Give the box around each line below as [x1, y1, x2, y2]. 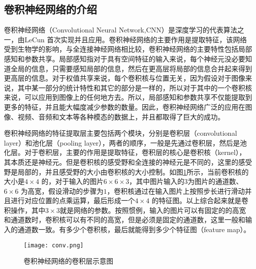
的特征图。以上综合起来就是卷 [152, 195, 249, 206]
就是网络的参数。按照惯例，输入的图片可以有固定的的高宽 [60, 205, 246, 215]
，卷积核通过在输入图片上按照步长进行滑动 [107, 185, 245, 196]
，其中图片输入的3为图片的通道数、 [129, 176, 243, 186]
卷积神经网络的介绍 [4, 1, 97, 17]
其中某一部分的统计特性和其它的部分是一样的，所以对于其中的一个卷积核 [17, 82, 252, 92]
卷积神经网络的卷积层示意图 [24, 256, 113, 266]
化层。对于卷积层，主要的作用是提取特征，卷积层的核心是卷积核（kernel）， [4, 147, 246, 157]
